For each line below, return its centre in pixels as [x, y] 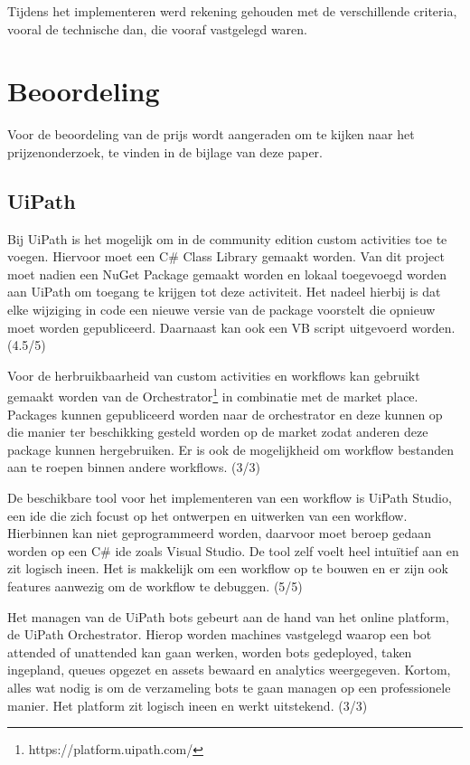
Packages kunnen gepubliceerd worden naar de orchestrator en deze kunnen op [225, 414]
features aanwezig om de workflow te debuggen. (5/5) [155, 586]
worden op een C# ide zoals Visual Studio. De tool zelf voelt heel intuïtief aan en [233, 550]
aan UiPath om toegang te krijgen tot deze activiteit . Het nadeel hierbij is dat [224, 292]
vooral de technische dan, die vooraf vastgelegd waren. [157, 28]
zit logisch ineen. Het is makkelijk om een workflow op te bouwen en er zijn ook [228, 568]
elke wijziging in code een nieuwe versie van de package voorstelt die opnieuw [221, 310]
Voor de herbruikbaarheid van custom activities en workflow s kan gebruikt [214, 375]
